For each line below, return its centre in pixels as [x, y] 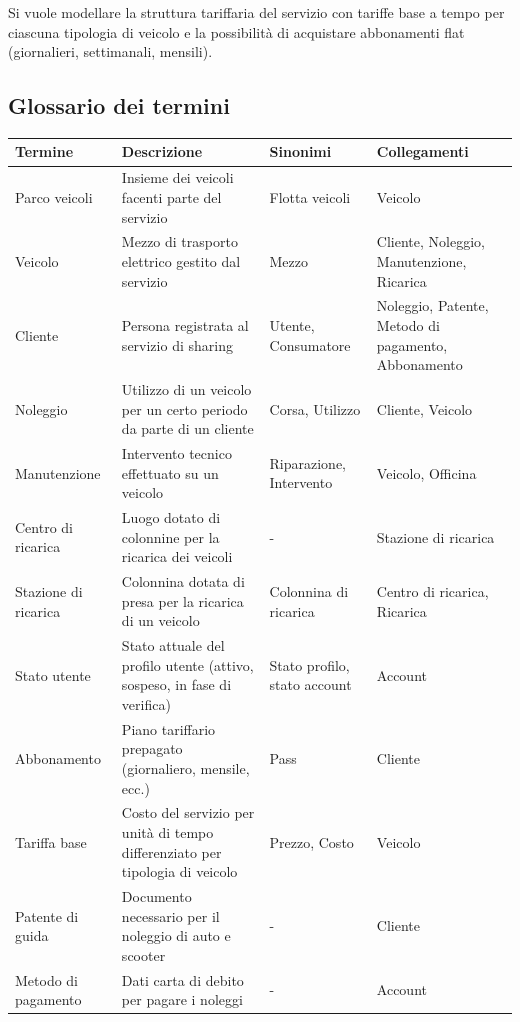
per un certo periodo [184, 408]
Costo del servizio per [188, 812]
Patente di [47, 915]
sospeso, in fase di [176, 684]
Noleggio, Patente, [432, 305]
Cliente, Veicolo [424, 408]
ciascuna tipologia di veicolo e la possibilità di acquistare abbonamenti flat [236, 31]
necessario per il [170, 915]
